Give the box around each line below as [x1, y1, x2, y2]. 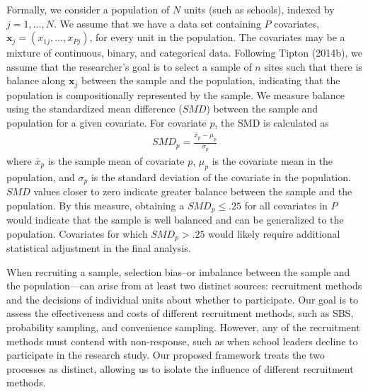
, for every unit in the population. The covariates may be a [89, 30, 345, 45]
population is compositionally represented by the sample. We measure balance [6, 87, 345, 102]
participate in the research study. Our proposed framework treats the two [6, 347, 325, 362]
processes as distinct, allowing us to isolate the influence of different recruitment [6, 361, 354, 376]
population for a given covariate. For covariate [6, 115, 207, 130]
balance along [6, 73, 66, 88]
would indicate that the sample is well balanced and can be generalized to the [6, 212, 344, 226]
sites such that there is [264, 59, 362, 74]
